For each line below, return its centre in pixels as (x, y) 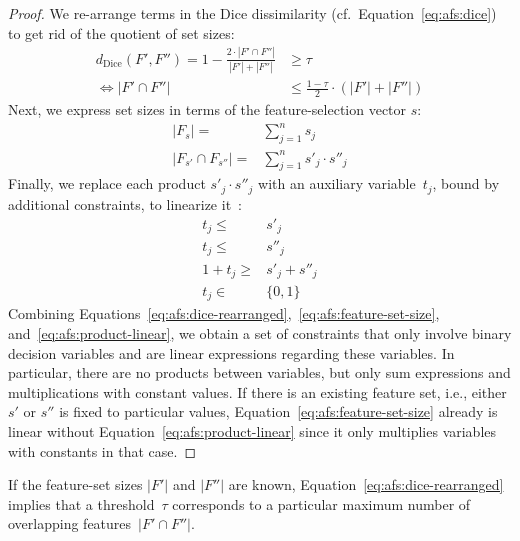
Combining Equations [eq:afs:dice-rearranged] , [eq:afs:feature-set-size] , (224, 313)
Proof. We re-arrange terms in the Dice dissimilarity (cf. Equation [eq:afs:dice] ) (252, 13)
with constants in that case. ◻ (102, 450)
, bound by (466, 183)
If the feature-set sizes (75, 484)
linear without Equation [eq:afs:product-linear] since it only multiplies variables (252, 431)
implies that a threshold (81, 503)
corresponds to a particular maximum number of (321, 503)
